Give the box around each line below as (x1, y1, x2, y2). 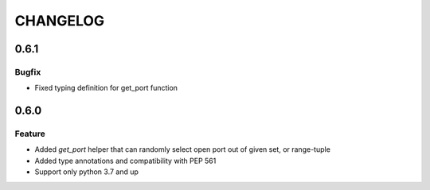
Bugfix (14, 66, 41, 77)
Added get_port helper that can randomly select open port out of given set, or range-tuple (34, 145, 330, 154)
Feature (14, 128, 45, 139)
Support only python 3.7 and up (34, 167, 139, 176)
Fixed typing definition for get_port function (34, 83, 178, 93)
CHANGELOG (14, 12, 105, 29)
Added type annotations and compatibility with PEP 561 (34, 156, 217, 165)
